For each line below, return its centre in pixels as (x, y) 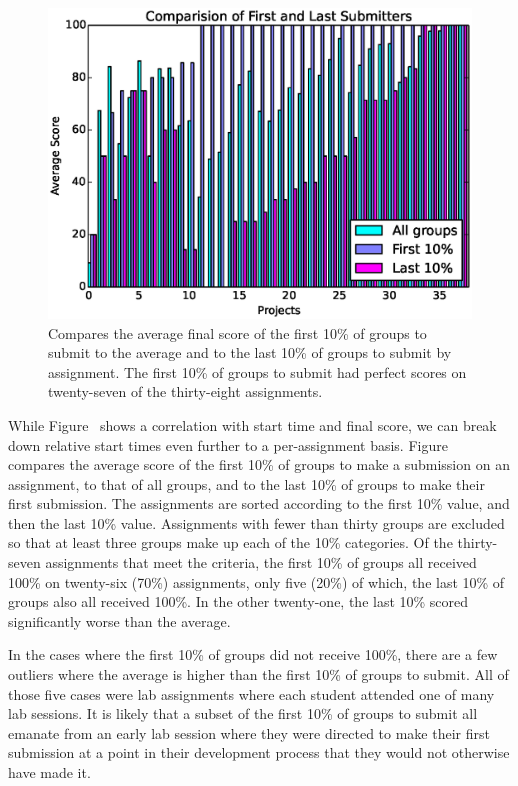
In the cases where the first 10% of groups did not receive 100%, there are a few (253, 654)
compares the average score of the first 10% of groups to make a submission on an (259, 464)
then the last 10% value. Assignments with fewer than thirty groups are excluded (256, 522)
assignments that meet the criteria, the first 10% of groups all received (261, 562)
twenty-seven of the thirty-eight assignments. (185, 391)
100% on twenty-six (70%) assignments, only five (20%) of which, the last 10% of (256, 581)
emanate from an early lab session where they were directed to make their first (249, 732)
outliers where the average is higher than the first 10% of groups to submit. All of (258, 674)
